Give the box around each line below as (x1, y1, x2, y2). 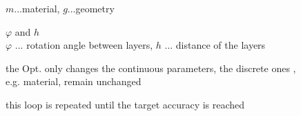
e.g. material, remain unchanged (6, 74, 142, 89)
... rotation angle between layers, (14, 38, 153, 52)
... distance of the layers (164, 38, 266, 52)
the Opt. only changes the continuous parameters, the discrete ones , (6, 60, 296, 75)
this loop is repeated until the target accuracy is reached (6, 97, 245, 111)
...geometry (67, 1, 115, 15)
